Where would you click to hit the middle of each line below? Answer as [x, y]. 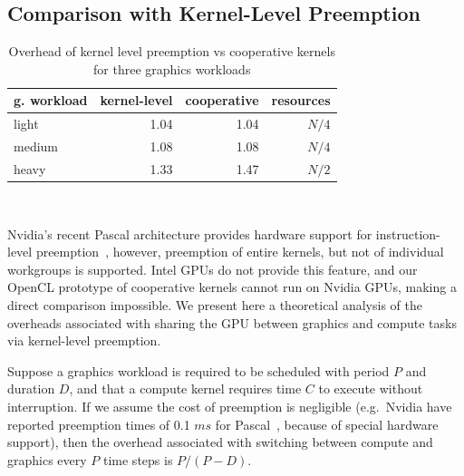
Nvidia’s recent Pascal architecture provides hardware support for [190, 233]
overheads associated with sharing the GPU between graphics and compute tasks [232, 322]
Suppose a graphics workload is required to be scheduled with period [198, 370]
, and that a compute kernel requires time [185, 389]
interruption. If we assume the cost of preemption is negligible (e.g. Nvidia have [230, 406]
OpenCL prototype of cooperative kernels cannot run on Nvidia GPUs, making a [232, 287]
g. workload [51, 100]
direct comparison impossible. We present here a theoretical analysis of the [215, 304]
